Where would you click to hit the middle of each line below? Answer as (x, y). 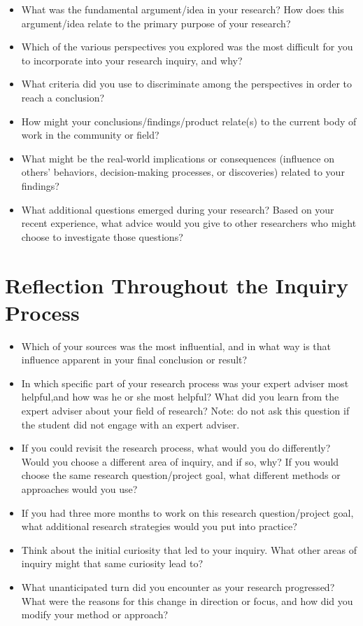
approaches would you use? (79, 488)
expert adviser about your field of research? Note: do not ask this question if (185, 410)
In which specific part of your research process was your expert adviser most (185, 383)
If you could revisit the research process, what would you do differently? (176, 448)
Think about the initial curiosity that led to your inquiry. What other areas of (189, 549)
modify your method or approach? (95, 614)
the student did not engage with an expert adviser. (130, 424)
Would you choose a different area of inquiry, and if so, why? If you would (180, 461)
